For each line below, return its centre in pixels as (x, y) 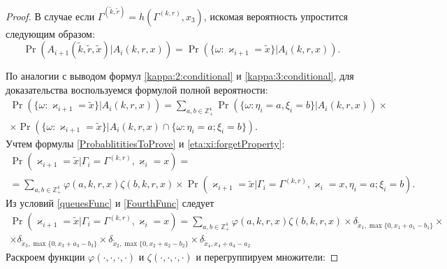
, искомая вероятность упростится (276, 16)
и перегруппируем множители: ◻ (267, 257)
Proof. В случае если (50, 16)
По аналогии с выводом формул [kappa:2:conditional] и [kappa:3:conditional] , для (180, 76)
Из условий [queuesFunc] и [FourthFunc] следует (110, 203)
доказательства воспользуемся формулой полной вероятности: (137, 89)
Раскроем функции (45, 257)
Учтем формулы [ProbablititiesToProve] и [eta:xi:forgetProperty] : (145, 143)
